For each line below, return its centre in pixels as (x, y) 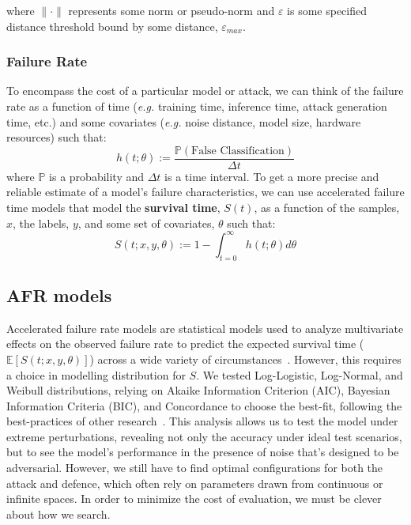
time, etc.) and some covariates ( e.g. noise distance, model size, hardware (184, 121)
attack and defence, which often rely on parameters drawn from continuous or (195, 483)
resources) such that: (57, 137)
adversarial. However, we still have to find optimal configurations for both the (195, 468)
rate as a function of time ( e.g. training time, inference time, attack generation (197, 106)
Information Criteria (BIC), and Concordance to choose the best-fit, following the (204, 405)
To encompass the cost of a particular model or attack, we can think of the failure (205, 91)
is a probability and (97, 176)
